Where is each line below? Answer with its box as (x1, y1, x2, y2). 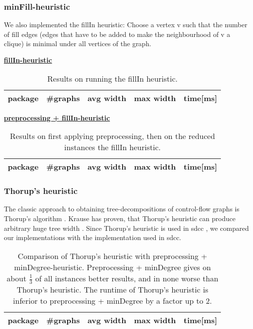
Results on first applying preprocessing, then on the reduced (10, 130, 215, 142)
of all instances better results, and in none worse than (35, 272, 218, 284)
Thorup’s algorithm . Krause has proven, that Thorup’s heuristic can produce (4, 213, 235, 223)
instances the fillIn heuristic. (64, 141, 161, 153)
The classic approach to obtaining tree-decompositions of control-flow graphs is (4, 204, 239, 214)
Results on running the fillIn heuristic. (47, 72, 178, 84)
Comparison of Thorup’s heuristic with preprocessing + (18, 250, 207, 261)
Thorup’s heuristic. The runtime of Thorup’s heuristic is (17, 284, 208, 295)
